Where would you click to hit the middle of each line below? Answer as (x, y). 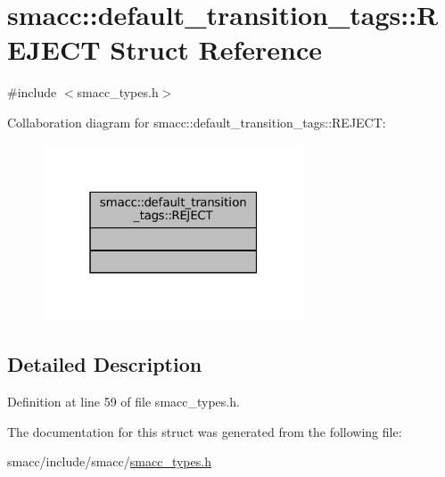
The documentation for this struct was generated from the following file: (205, 431)
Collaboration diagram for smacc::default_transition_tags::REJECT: (197, 122)
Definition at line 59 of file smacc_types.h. (124, 402)
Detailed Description (105, 364)
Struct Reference (216, 49)
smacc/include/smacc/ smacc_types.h (109, 461)
